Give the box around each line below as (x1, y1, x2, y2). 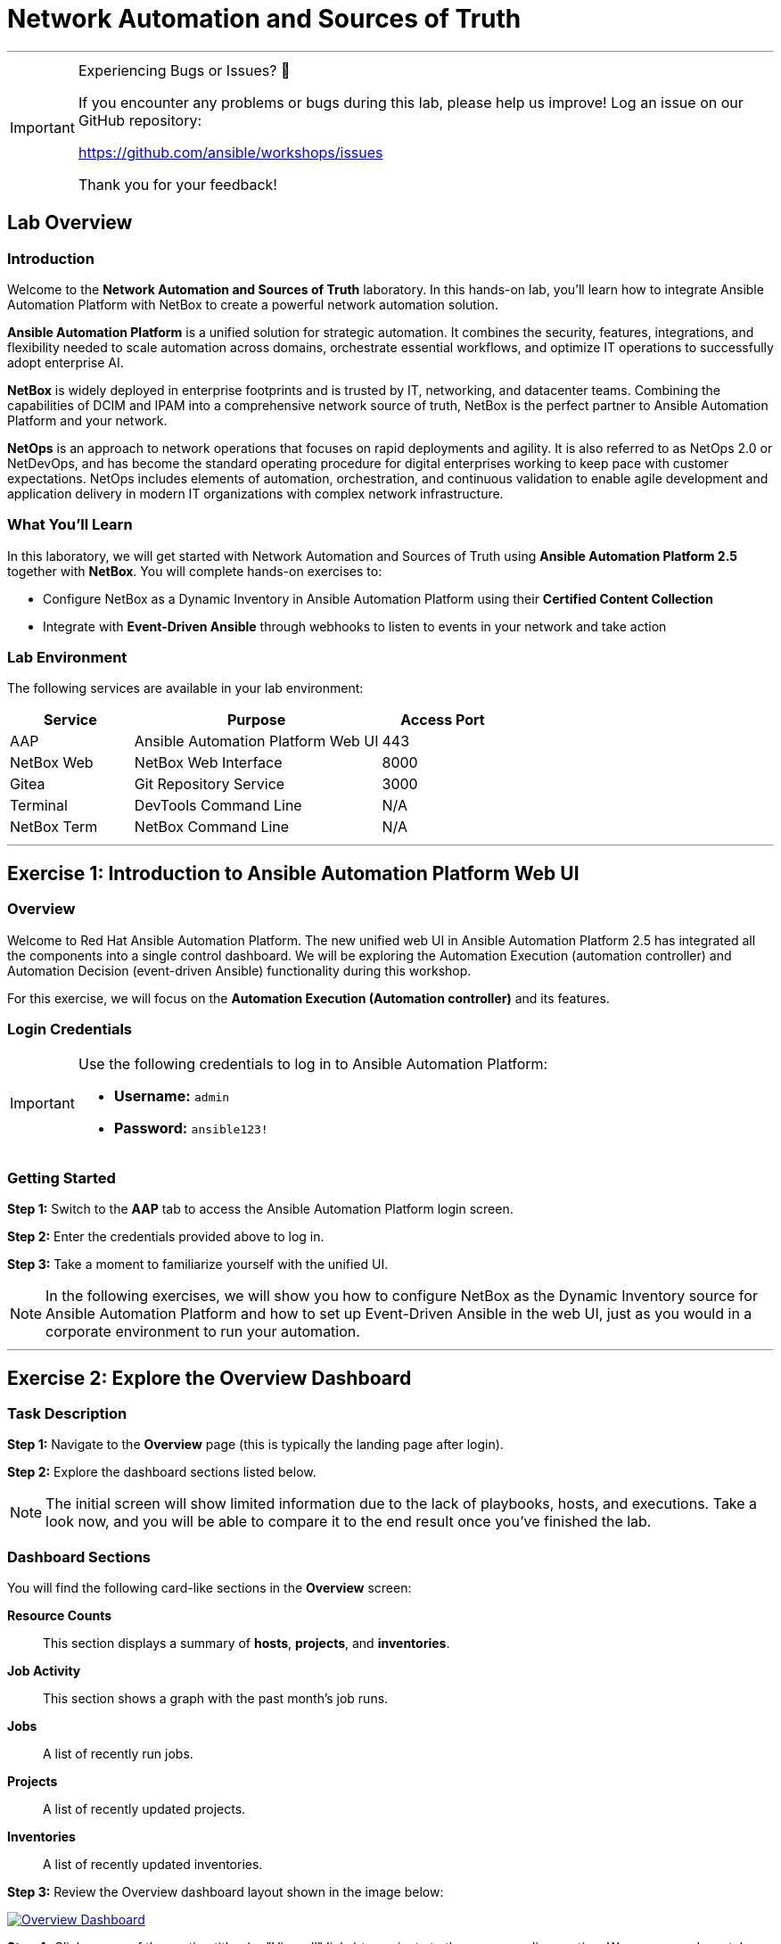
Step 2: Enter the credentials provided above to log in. (7, 1229, 325, 1245)
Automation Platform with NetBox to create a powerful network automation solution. (7, 296, 498, 312)
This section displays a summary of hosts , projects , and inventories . (43, 1635, 450, 1652)
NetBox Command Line (134, 818, 290, 836)
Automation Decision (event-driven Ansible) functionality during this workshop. (7, 962, 472, 978)
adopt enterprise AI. (7, 354, 124, 370)
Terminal (10, 796, 68, 815)
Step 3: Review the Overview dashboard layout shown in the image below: (7, 1884, 444, 1900)
